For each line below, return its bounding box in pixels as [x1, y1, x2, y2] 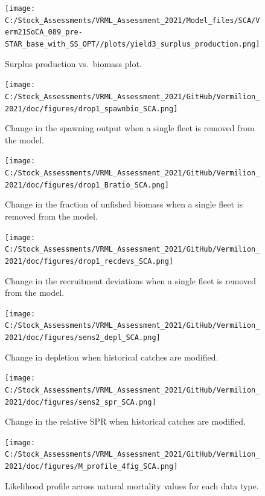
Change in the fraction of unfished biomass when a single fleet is [5, 198, 243, 210]
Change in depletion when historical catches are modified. [5, 350, 219, 363]
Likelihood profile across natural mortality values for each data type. [5, 479, 259, 492]
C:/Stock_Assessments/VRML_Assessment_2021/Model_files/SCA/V [5, 16, 260, 25]
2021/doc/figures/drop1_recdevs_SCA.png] [5, 256, 174, 266]
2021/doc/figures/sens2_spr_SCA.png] [5, 397, 156, 406]
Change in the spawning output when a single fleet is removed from [5, 122, 255, 134]
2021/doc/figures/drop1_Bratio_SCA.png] [5, 180, 170, 189]
